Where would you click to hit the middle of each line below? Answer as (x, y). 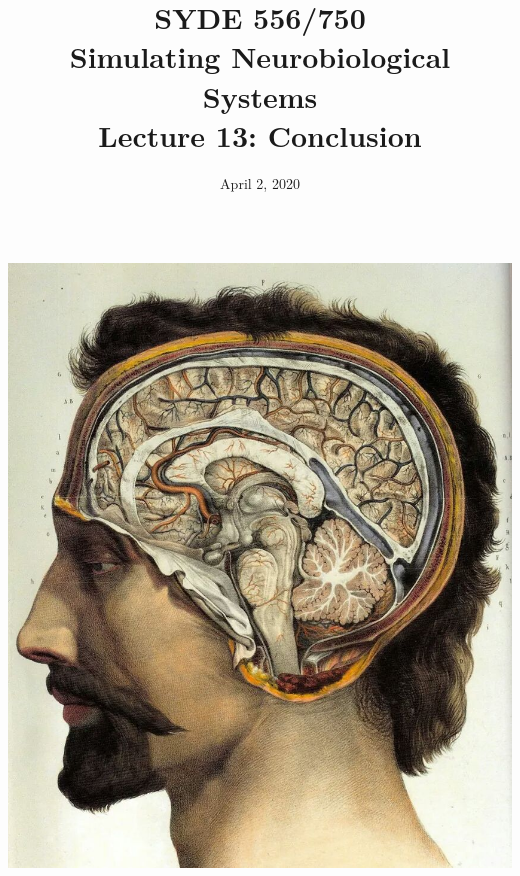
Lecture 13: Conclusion (260, 134)
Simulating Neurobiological (260, 56)
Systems (260, 95)
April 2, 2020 (260, 182)
